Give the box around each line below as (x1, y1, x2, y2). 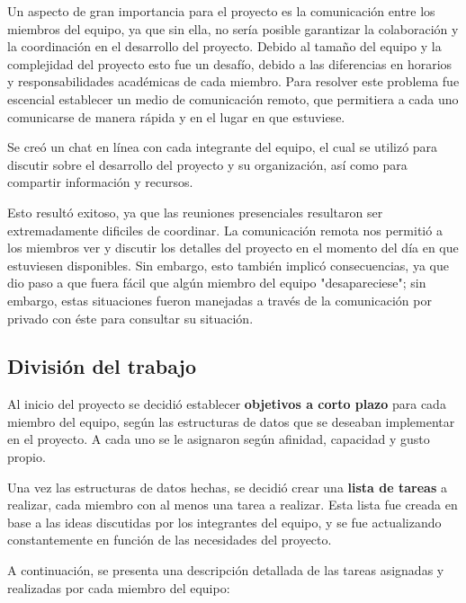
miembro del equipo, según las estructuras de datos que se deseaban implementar (7, 412, 455, 430)
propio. (7, 448, 46, 466)
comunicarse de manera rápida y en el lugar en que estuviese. (7, 107, 345, 126)
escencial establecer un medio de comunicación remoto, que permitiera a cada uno (7, 89, 459, 108)
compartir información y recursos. (7, 173, 193, 191)
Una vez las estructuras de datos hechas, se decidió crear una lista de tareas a (7, 477, 447, 496)
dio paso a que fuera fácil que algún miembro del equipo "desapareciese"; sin (7, 273, 426, 292)
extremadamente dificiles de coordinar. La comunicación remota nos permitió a (7, 220, 443, 239)
